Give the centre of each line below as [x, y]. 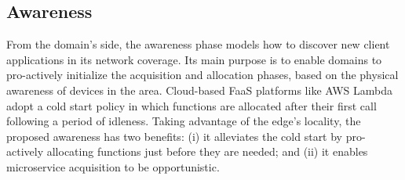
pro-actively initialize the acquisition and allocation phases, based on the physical [202, 75]
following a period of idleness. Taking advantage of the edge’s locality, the [184, 121]
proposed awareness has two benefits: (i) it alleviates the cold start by [175, 136]
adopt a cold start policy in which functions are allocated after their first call [192, 105]
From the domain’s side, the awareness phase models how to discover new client [198, 44]
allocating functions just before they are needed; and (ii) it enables [207, 151]
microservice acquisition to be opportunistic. [113, 166]
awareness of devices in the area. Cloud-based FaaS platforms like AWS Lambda [200, 90]
